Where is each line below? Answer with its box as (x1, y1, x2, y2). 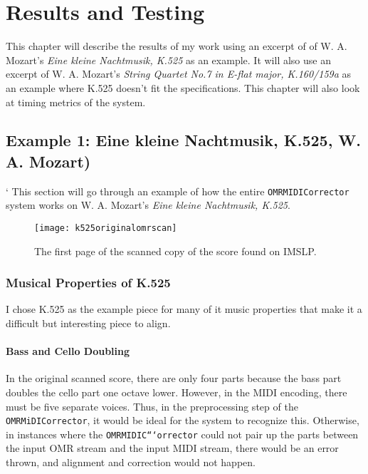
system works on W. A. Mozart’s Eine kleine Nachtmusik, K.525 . (6, 197, 290, 212)
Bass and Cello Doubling (6, 344, 130, 359)
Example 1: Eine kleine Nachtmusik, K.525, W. (6, 129, 362, 151)
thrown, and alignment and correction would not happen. (6, 455, 256, 470)
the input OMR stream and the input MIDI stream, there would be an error (6, 440, 339, 455)
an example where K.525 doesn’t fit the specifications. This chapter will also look (6, 80, 360, 95)
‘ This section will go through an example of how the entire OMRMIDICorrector (6, 183, 349, 198)
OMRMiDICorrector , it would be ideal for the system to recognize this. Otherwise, (6, 413, 359, 428)
